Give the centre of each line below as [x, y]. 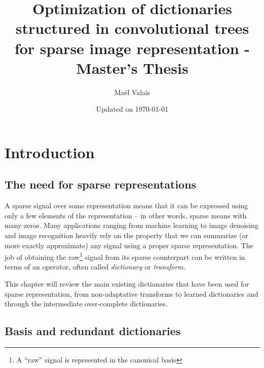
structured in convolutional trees [132, 28]
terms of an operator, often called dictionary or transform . [95, 267]
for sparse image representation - [132, 48]
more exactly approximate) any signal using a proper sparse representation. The [129, 245]
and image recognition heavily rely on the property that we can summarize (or [126, 235]
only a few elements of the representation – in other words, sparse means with [126, 215]
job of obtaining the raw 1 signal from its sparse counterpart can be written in [125, 256]
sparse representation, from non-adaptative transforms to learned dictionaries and [131, 293]
